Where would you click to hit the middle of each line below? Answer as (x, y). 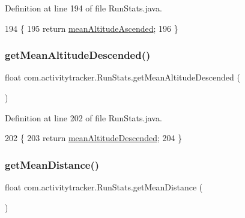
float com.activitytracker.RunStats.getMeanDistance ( (104, 187)
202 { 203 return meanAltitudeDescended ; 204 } (94, 138)
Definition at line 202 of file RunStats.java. (83, 117)
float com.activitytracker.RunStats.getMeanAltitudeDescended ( (122, 77)
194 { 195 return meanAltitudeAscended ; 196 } (92, 28)
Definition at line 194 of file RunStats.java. (83, 8)
